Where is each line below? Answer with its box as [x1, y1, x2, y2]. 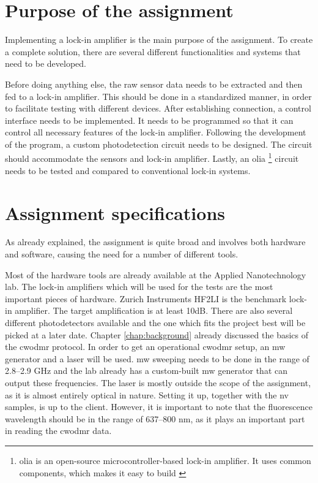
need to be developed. [5, 57, 86, 70]
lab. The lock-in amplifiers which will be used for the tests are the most [5, 280, 273, 293]
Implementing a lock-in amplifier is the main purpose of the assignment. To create [5, 33, 313, 46]
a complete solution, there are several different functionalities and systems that [5, 45, 301, 58]
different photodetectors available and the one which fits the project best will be [5, 316, 306, 329]
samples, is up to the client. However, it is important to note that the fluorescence [5, 400, 312, 413]
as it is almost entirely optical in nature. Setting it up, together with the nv [5, 388, 289, 401]
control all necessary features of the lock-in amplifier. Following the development [5, 126, 306, 139]
